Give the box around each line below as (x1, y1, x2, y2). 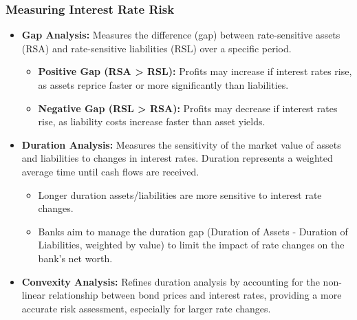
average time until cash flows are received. (21, 164, 199, 178)
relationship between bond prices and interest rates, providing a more (48, 288, 342, 302)
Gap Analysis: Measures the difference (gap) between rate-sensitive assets (21, 28, 340, 42)
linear (21, 288, 46, 302)
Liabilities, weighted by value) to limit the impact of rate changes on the (38, 237, 345, 252)
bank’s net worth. (38, 250, 113, 265)
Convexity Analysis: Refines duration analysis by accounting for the (21, 274, 320, 288)
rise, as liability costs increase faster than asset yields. (38, 114, 266, 129)
